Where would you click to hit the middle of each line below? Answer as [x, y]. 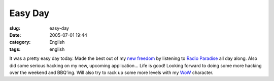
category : [20, 42]
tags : [15, 49]
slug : [15, 28]
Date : [15, 35]
